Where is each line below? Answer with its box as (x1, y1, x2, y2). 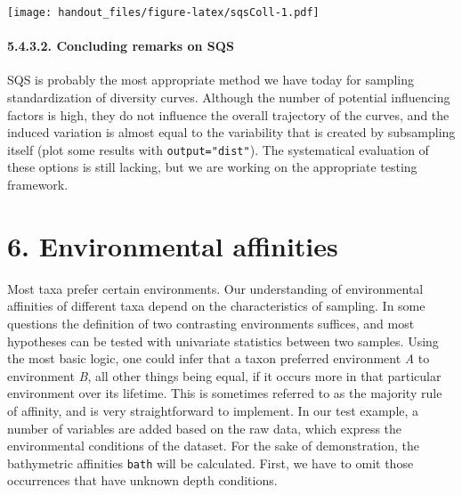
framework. (7, 175, 69, 194)
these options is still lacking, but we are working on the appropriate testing (7, 158, 417, 176)
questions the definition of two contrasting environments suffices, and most (7, 313, 415, 332)
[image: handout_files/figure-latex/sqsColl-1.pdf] (7, 6, 320, 19)
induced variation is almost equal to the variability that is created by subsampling (7, 123, 456, 142)
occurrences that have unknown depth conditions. (7, 471, 278, 490)
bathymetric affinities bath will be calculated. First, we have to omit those (7, 453, 414, 472)
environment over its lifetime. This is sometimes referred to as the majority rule (7, 384, 442, 402)
